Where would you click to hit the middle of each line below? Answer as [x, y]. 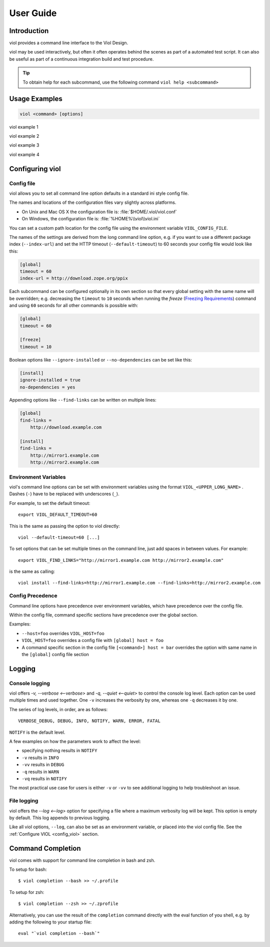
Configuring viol [35, 169]
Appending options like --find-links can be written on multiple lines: [83, 400]
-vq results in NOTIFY [44, 778]
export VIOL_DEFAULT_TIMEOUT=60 [58, 515]
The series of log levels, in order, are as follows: [58, 709]
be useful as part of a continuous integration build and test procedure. [81, 59]
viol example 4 [24, 154]
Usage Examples [36, 99]
